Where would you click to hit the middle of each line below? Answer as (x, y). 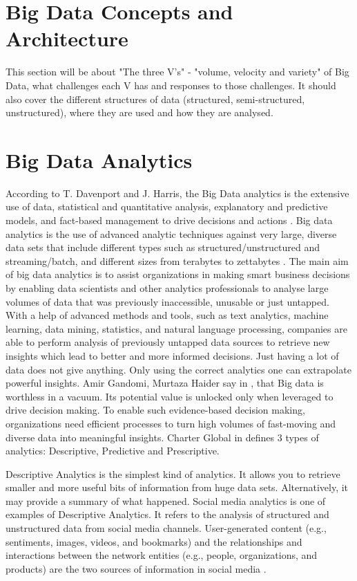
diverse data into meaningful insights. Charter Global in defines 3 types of (162, 437)
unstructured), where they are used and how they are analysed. (139, 112)
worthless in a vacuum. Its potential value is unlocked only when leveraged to (170, 396)
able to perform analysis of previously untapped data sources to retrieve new (168, 342)
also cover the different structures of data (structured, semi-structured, (155, 99)
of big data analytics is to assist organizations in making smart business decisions (178, 274)
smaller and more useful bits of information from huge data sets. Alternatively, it (177, 487)
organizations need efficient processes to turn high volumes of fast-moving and (171, 423)
